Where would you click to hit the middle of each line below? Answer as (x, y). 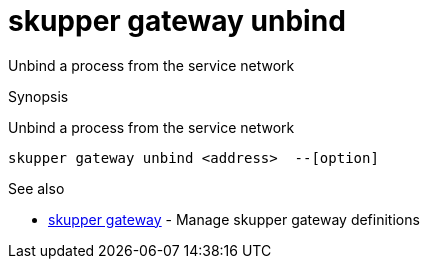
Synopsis (38, 96)
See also (36, 188)
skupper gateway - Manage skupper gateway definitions (234, 219)
